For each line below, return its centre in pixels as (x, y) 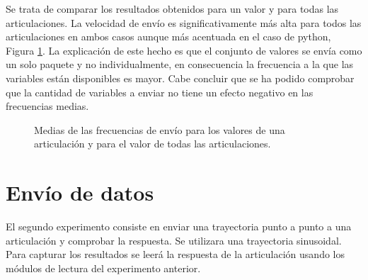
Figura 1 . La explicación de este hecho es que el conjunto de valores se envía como (184, 50)
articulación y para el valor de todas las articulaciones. (153, 144)
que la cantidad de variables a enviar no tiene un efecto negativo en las (160, 92)
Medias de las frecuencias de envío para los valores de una (160, 129)
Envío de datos (80, 192)
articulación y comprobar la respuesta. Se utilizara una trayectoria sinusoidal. (174, 240)
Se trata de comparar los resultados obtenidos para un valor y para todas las (172, 9)
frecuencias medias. (47, 106)
